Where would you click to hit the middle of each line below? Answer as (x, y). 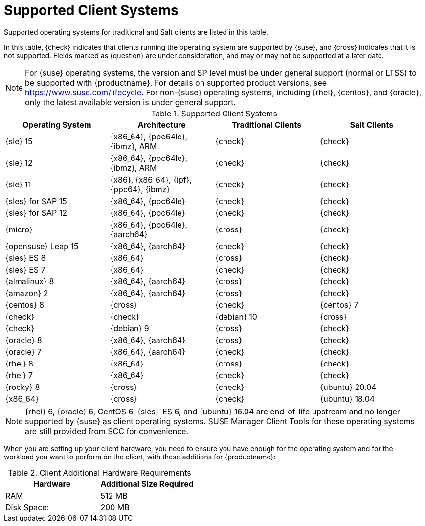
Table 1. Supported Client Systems (214, 113)
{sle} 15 (19, 141)
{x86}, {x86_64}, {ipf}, (151, 179)
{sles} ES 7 (25, 269)
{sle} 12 (19, 163)
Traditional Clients (267, 125)
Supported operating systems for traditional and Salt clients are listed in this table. (136, 32)
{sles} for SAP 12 (36, 213)
